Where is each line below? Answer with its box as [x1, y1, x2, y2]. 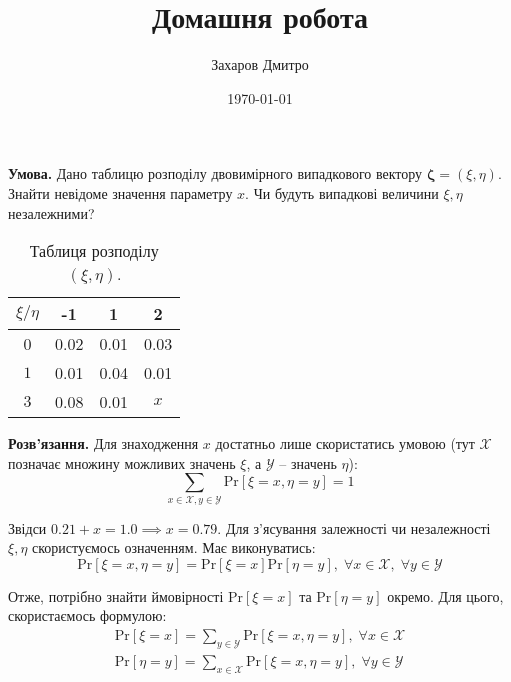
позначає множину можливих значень [8, 452, 236, 473]
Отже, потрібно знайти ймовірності [8, 585, 224, 606]
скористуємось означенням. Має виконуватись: [32, 537, 316, 558]
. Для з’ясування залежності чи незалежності [217, 517, 491, 538]
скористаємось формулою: [8, 605, 167, 626]
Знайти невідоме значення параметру [8, 182, 233, 203]
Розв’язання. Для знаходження [8, 433, 199, 454]
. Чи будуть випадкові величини [245, 182, 439, 203]
